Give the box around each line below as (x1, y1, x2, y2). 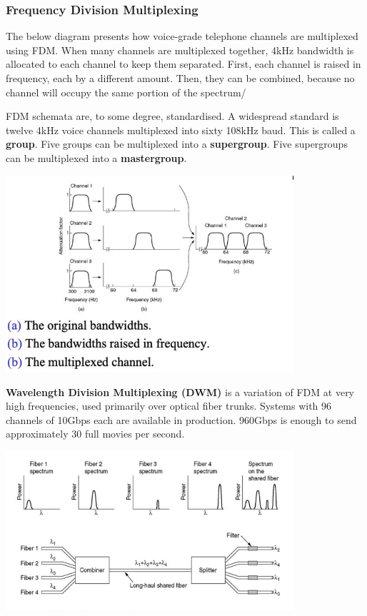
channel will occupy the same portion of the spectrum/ (6, 84, 246, 99)
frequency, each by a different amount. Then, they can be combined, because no (6, 71, 355, 85)
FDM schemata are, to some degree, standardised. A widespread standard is (6, 108, 339, 123)
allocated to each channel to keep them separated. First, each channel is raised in (6, 56, 361, 71)
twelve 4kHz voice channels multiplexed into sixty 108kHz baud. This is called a (6, 122, 356, 137)
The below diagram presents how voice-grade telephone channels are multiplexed (6, 29, 358, 44)
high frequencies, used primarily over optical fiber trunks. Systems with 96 (6, 398, 332, 413)
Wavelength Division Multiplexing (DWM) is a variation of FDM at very (6, 384, 355, 399)
